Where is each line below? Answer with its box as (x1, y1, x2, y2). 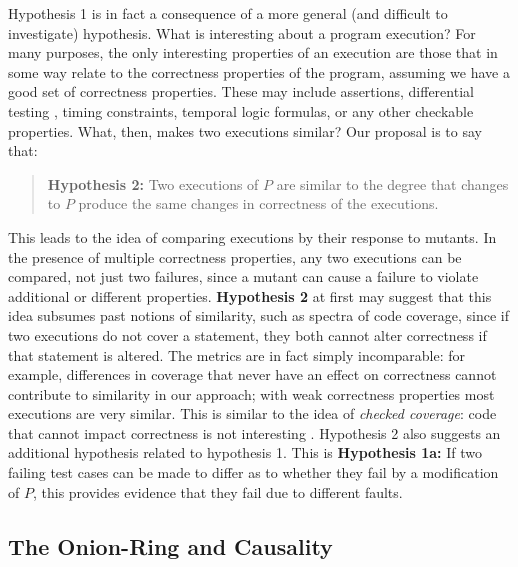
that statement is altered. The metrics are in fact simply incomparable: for (8, 344, 466, 365)
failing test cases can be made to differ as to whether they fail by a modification (8, 462, 499, 483)
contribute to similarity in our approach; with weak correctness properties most (8, 383, 495, 404)
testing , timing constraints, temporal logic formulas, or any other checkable (8, 100, 474, 121)
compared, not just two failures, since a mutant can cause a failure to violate (8, 266, 479, 287)
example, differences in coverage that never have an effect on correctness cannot (8, 364, 497, 385)
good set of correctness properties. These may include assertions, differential (8, 81, 474, 102)
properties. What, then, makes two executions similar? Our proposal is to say (8, 120, 482, 141)
